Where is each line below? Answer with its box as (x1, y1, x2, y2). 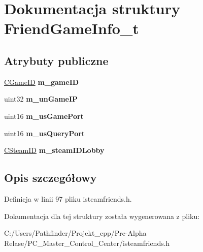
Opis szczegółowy (4, 170, 97, 185)
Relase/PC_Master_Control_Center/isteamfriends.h (4, 237, 170, 248)
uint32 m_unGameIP (4, 93, 78, 104)
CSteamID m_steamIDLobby (4, 145, 105, 155)
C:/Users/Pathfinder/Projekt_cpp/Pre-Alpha (4, 228, 147, 238)
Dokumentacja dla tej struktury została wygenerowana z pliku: (4, 210, 200, 221)
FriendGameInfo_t (4, 18, 139, 39)
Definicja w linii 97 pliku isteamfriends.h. (4, 193, 132, 204)
